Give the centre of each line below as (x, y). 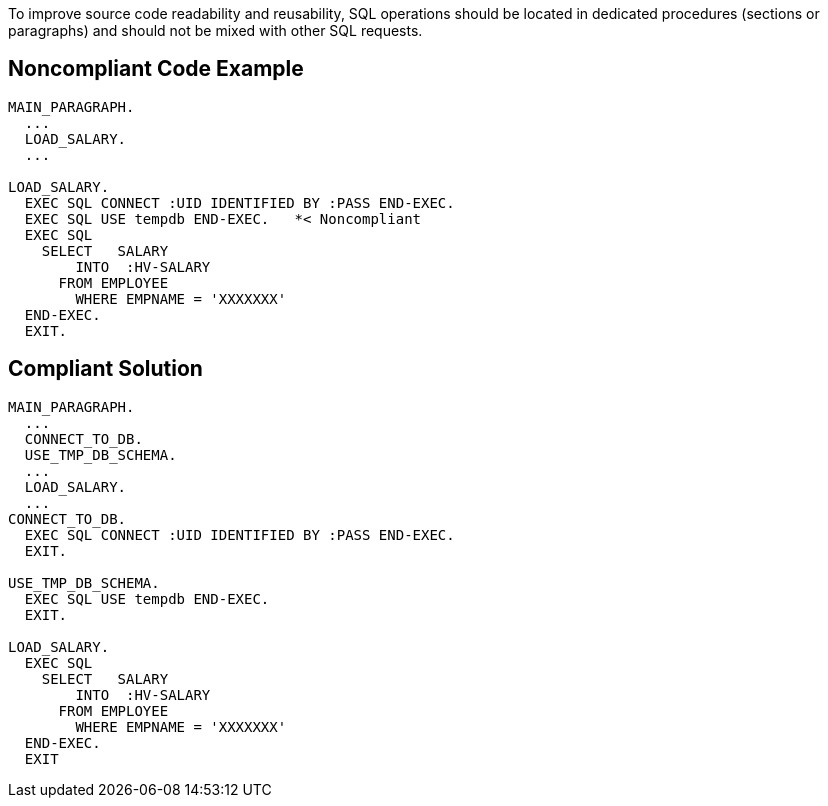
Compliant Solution (105, 369)
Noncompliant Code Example (156, 69)
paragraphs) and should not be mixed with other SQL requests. (215, 30)
